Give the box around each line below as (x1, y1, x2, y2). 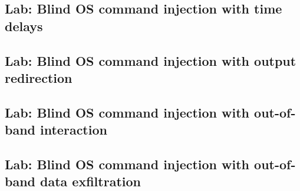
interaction (40, 120, 107, 139)
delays (5, 16, 43, 35)
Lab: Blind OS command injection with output (5, 51, 296, 69)
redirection (5, 68, 72, 86)
